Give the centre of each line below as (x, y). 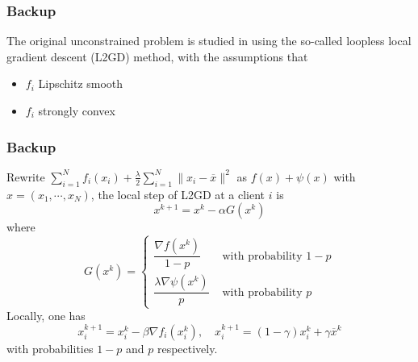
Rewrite (26, 176)
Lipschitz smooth (81, 83)
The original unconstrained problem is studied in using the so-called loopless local (209, 41)
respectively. (187, 348)
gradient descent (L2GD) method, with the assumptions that (157, 56)
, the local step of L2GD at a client (178, 194)
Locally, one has (46, 316)
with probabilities (50, 348)
